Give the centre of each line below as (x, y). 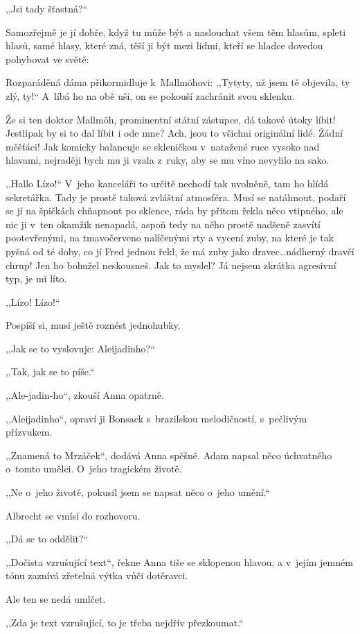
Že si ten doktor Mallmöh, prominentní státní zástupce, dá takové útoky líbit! (171, 119)
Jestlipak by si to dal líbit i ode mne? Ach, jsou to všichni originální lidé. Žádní (174, 133)
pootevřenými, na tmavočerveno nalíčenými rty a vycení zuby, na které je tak (170, 238)
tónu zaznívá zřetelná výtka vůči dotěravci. (97, 575)
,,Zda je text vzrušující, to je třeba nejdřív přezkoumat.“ (125, 622)
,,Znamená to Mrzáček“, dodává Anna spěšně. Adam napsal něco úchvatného (169, 455)
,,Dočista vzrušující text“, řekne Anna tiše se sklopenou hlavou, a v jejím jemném (179, 562)
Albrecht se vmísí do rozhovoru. (73, 515)
